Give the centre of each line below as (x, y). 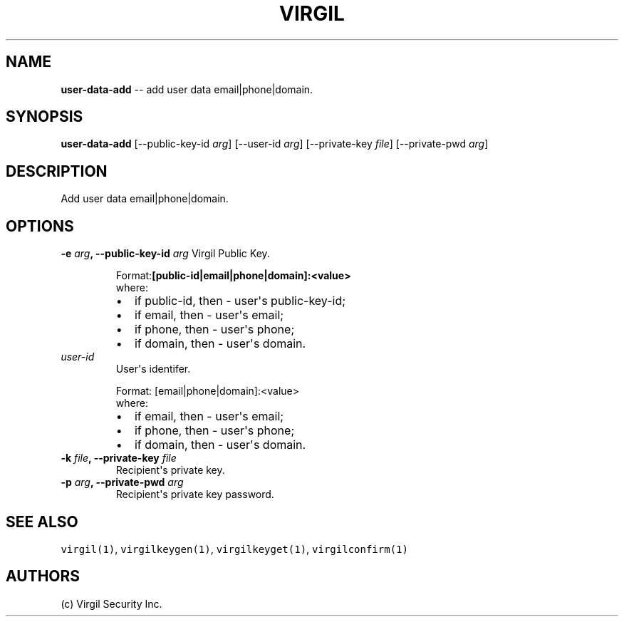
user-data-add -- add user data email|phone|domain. (187, 89)
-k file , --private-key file (119, 458)
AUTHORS (43, 576)
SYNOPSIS (45, 117)
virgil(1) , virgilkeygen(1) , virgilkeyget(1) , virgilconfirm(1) (234, 549)
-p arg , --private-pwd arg (122, 482)
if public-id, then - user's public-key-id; (240, 301)
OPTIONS (40, 226)
